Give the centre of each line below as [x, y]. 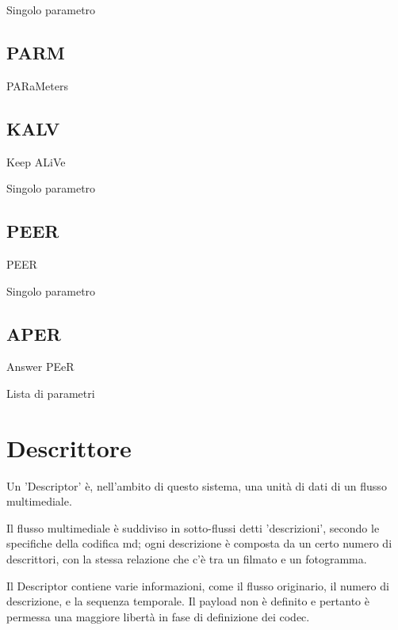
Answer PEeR [40, 367]
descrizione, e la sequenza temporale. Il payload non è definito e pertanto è [188, 601]
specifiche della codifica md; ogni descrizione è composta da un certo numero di [199, 543]
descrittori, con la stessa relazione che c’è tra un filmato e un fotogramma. [187, 559]
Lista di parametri [51, 393]
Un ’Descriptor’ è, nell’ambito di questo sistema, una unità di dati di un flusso [197, 485]
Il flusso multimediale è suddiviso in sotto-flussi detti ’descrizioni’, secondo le [193, 527]
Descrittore [69, 447]
